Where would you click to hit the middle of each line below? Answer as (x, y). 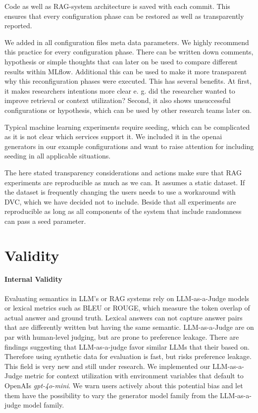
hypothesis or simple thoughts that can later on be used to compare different (121, 61)
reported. (18, 26)
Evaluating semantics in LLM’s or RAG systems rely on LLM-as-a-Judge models (127, 298)
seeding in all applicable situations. (58, 156)
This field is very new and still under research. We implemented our (107, 366)
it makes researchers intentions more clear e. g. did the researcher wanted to (120, 90)
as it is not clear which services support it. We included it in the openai (113, 136)
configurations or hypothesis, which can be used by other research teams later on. (128, 110)
